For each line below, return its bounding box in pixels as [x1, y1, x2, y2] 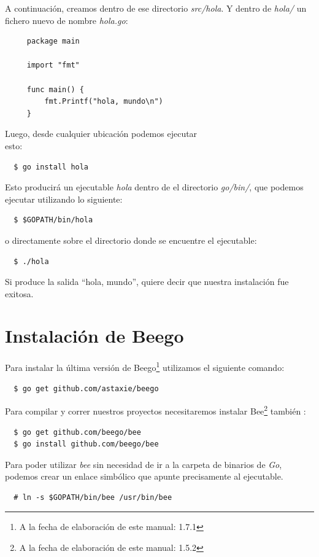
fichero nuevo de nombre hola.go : [5, 14, 128, 26]
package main [26, 37, 80, 46]
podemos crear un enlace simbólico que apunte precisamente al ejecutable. [5, 470, 283, 483]
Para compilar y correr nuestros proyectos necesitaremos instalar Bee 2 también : [5, 403, 306, 417]
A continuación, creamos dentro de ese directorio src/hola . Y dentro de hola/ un [5, 2, 307, 14]
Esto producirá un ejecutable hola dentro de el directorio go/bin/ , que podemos [5, 181, 304, 193]
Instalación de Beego [5, 323, 184, 348]
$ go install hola [13, 162, 89, 171]
